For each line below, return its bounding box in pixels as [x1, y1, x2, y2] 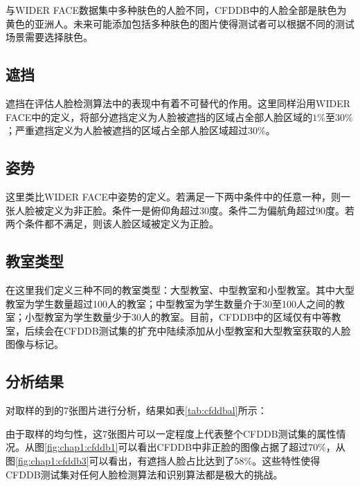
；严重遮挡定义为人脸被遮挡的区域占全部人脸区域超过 [6, 123, 248, 138]
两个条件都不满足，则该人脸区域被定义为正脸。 [6, 216, 219, 231]
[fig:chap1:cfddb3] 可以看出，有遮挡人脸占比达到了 [15, 453, 235, 467]
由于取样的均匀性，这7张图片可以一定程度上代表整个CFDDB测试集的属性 [6, 426, 336, 440]
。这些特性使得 [252, 453, 321, 467]
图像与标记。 [6, 337, 64, 351]
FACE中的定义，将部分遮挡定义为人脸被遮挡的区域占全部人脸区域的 [6, 109, 313, 124]
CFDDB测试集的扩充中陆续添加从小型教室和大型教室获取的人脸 [63, 323, 351, 337]
